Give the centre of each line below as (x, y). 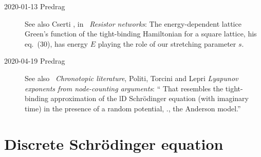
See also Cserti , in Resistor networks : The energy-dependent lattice (133, 23)
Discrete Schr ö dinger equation (114, 143)
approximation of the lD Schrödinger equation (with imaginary (150, 98)
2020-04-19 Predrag (35, 61)
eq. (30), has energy (57, 43)
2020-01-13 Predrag (35, 6)
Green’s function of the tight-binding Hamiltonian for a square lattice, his (141, 34)
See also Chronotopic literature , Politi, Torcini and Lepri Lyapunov (132, 78)
